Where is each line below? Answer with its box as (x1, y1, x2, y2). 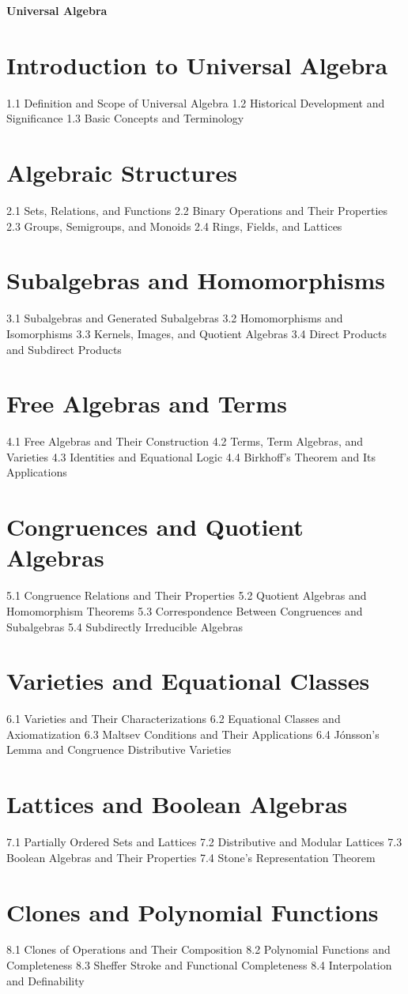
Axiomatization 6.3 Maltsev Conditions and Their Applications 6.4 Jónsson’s (6, 725, 380, 742)
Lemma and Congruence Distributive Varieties (6, 741, 232, 758)
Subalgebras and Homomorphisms (6, 264, 385, 296)
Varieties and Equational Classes (6, 665, 370, 697)
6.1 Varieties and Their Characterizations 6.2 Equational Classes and (6, 710, 341, 727)
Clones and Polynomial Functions (6, 895, 379, 928)
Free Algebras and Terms (6, 387, 287, 420)
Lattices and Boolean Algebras (6, 788, 348, 820)
